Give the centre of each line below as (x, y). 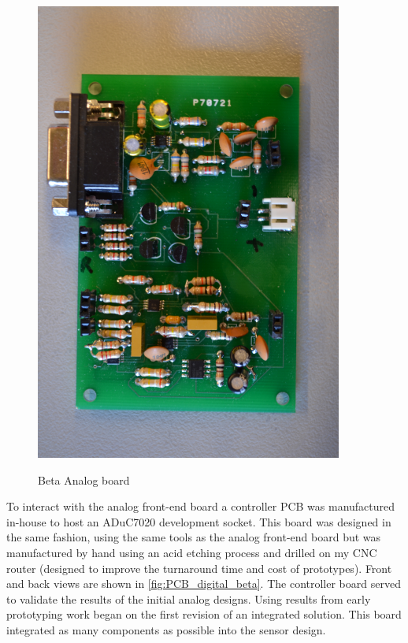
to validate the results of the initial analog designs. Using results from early (189, 598)
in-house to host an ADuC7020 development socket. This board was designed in (199, 521)
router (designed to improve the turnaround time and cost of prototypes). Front (199, 568)
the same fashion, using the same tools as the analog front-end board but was (194, 537)
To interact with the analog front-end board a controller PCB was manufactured (201, 506)
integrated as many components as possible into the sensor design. (166, 629)
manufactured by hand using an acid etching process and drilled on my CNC (192, 552)
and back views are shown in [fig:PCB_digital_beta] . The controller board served (204, 584)
